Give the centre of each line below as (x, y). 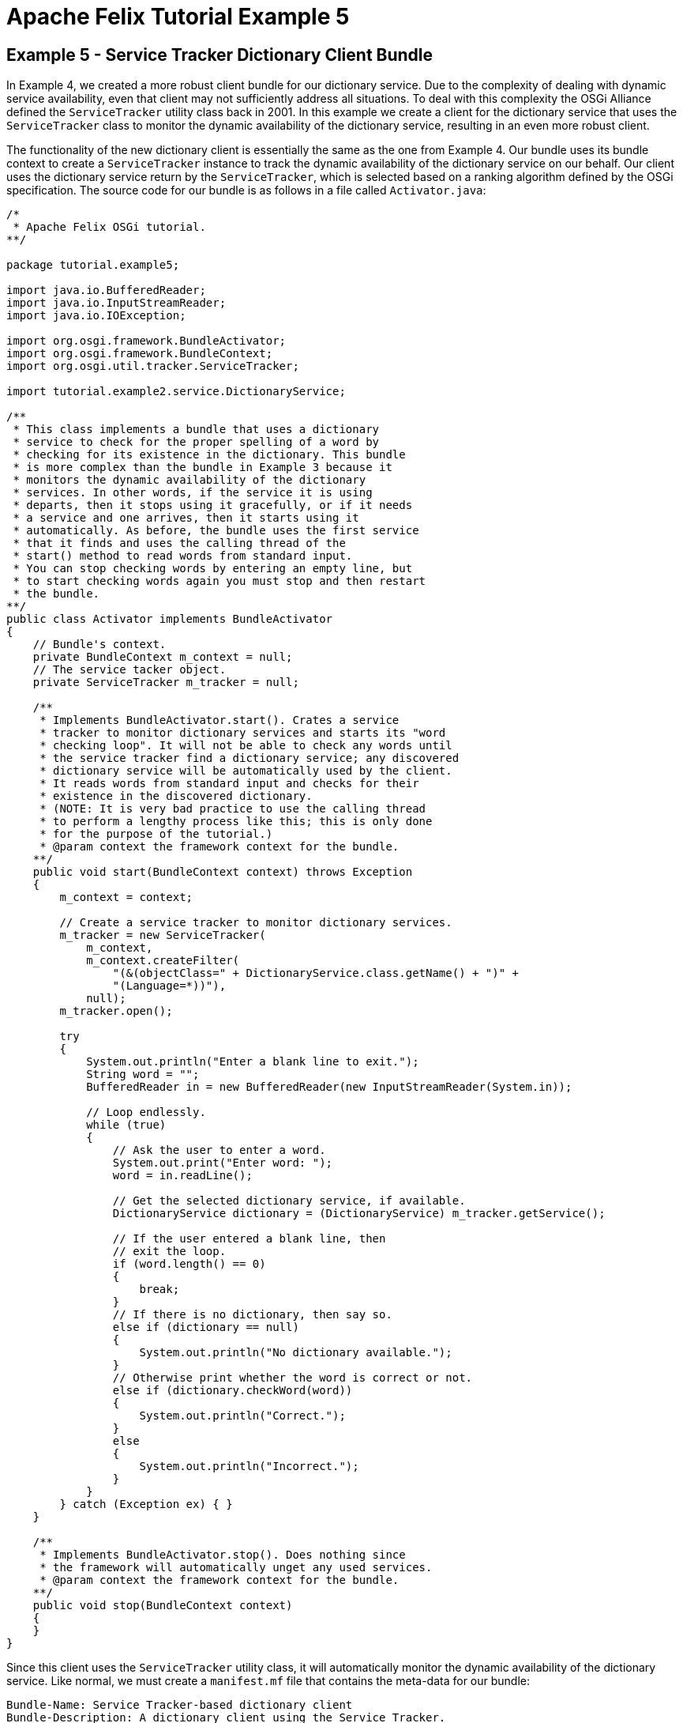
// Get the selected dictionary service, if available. (289, 1201)
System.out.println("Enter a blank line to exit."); (253, 1062)
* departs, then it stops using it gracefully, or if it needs (213, 505)
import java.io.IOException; (96, 316)
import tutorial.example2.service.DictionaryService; (176, 392)
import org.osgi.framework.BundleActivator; (146, 341)
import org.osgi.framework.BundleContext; (140, 354)
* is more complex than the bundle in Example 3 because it (203, 468)
